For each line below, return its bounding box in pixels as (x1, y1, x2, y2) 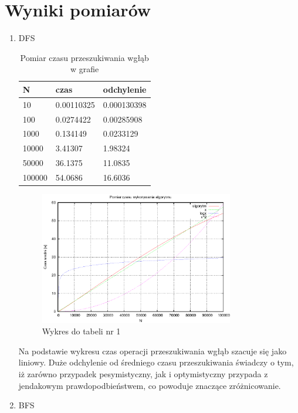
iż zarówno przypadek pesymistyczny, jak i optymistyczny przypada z (18, 368, 268, 380)
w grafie (70, 63, 99, 75)
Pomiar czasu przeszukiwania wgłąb (20, 51, 149, 63)
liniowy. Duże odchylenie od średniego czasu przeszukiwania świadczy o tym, (18, 356, 294, 368)
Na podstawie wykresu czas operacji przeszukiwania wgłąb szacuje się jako (18, 344, 287, 357)
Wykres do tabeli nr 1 (42, 325, 121, 337)
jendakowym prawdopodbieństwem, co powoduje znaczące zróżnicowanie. (18, 379, 281, 391)
